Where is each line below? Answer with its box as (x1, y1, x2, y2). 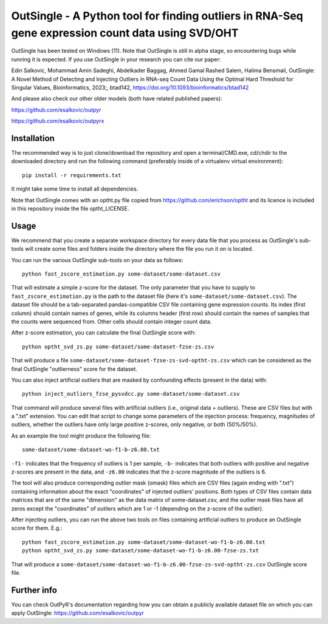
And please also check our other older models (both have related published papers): (11, 95, 223, 103)
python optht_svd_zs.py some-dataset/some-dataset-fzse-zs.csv (22, 343, 214, 350)
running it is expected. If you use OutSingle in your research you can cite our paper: (11, 55, 221, 63)
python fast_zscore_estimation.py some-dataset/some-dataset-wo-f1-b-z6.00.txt (22, 538, 265, 546)
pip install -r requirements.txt (22, 172, 121, 178)
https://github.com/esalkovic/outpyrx (11, 117, 104, 124)
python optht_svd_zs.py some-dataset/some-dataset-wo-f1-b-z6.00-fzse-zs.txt (22, 547, 259, 554)
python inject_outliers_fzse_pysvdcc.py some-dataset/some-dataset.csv (22, 390, 240, 398)
